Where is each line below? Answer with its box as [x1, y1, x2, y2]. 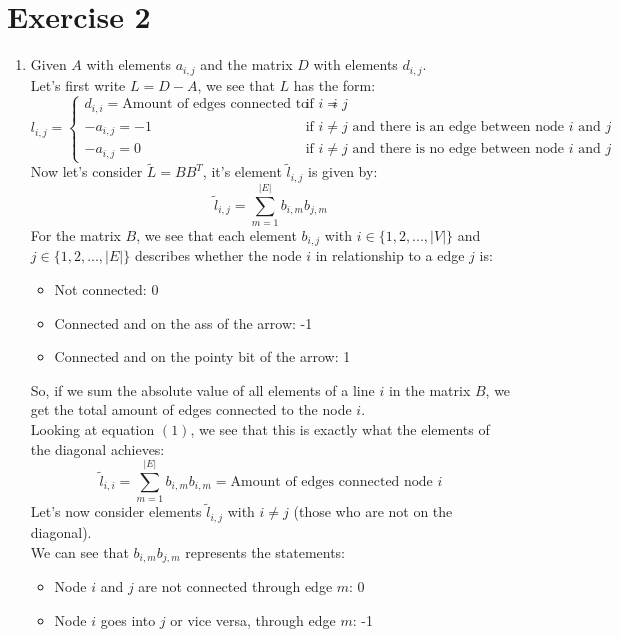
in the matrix [388, 379, 471, 400]
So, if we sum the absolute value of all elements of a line [30, 379, 375, 400]
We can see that [30, 541, 129, 562]
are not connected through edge [138, 575, 333, 596]
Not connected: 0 [54, 278, 159, 299]
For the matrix [30, 224, 121, 245]
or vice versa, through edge [170, 609, 336, 630]
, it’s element [202, 161, 282, 182]
